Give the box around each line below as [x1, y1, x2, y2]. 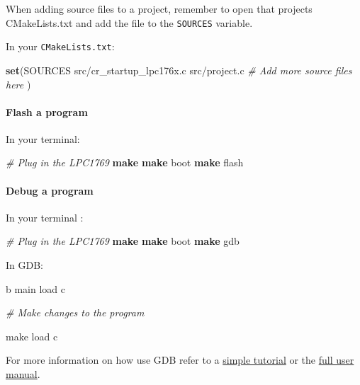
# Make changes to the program [6, 305, 145, 320]
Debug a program [6, 183, 94, 197]
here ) [6, 76, 31, 91]
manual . [6, 367, 40, 381]
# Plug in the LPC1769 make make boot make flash [6, 155, 244, 170]
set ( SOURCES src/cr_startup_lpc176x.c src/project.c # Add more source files [6, 62, 352, 77]
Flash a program [6, 104, 88, 119]
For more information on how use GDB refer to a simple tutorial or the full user [6, 352, 354, 367]
